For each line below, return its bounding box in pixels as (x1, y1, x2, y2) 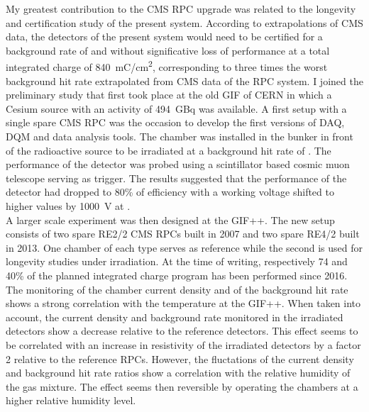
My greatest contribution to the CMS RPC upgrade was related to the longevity (6, 1, 356, 16)
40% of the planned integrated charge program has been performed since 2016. (6, 267, 348, 282)
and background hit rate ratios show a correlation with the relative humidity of (6, 365, 351, 380)
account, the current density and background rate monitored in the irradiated (6, 309, 343, 324)
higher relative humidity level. (6, 393, 136, 408)
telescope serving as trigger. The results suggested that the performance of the (6, 170, 347, 185)
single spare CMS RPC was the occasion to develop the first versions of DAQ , (6, 115, 345, 130)
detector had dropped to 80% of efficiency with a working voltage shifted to (6, 184, 334, 199)
